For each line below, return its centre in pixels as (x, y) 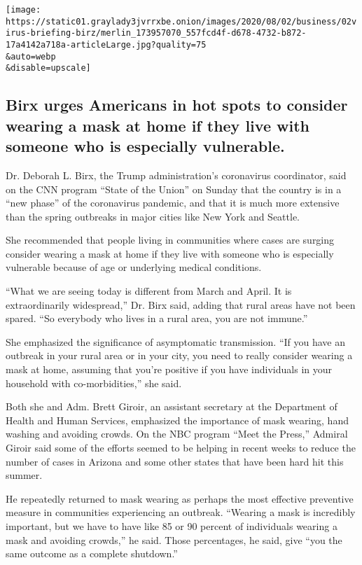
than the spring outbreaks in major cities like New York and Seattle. (153, 216)
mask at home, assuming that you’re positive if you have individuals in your (169, 369)
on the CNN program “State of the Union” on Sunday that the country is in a (174, 189)
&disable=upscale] (48, 68)
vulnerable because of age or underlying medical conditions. (134, 267)
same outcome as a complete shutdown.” (92, 553)
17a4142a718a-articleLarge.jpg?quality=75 (106, 44)
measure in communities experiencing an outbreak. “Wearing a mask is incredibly (181, 512)
